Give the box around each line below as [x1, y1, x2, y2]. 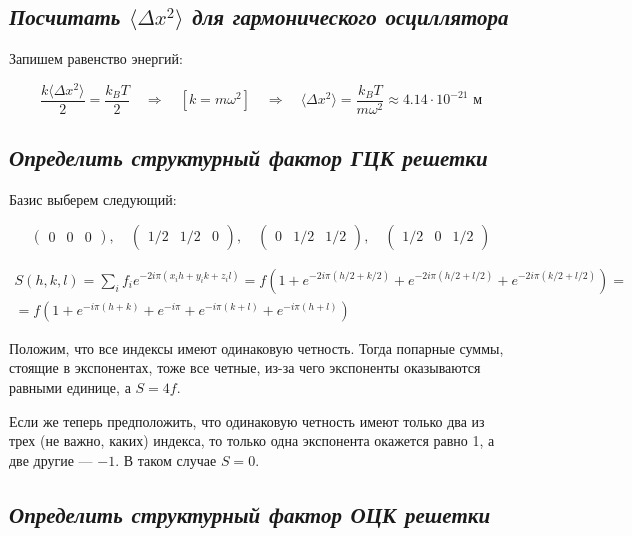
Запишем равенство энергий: [9, 48, 183, 69]
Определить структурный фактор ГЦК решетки [9, 142, 488, 173]
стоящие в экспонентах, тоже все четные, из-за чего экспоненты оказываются [9, 357, 481, 378]
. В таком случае [115, 449, 217, 470]
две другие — [9, 449, 93, 470]
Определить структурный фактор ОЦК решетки [9, 498, 491, 529]
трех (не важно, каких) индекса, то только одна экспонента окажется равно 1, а [9, 430, 495, 451]
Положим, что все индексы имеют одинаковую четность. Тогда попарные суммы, [9, 337, 504, 358]
